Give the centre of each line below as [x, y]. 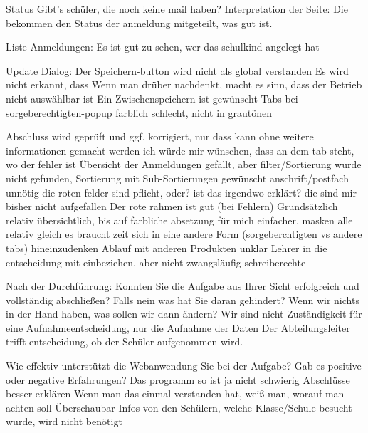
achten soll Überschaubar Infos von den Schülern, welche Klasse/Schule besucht [179, 407]
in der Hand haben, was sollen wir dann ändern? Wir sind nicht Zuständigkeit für [184, 314]
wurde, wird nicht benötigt [64, 421]
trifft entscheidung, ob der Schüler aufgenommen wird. [125, 341]
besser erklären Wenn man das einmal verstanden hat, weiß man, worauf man [175, 393]
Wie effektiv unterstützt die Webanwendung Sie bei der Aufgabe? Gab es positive [184, 366]
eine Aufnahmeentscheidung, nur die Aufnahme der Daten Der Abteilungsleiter [178, 327]
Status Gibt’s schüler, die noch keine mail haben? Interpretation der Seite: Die [177, 9]
